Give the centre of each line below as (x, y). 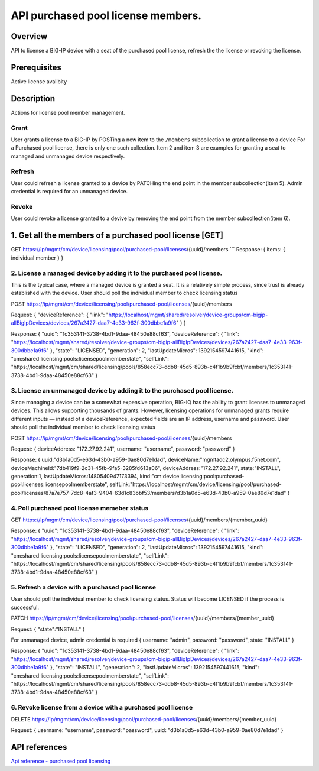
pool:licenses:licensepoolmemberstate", (60, 484)
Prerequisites (36, 67)
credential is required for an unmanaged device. (69, 192)
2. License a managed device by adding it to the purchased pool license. (117, 273)
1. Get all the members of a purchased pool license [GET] (117, 236)
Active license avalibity (39, 81)
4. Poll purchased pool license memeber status (80, 508)
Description (33, 98)
